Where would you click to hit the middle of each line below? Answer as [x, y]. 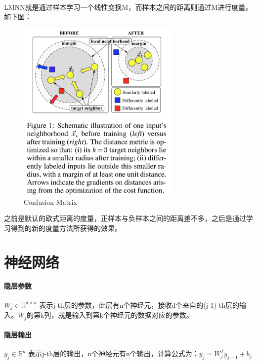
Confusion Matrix [50, 201]
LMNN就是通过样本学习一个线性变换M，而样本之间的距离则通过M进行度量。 [128, 7]
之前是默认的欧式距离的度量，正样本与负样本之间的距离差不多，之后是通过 [125, 218]
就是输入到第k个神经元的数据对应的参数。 [126, 315]
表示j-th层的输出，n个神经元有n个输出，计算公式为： [114, 353]
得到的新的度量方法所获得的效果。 [66, 228]
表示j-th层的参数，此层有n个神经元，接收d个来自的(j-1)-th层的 [139, 305]
